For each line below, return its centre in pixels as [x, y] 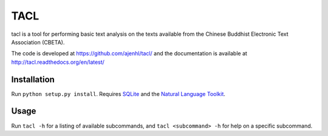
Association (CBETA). [38, 42]
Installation [33, 79]
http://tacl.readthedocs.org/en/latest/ [58, 62]
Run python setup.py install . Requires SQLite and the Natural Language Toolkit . [118, 93]
